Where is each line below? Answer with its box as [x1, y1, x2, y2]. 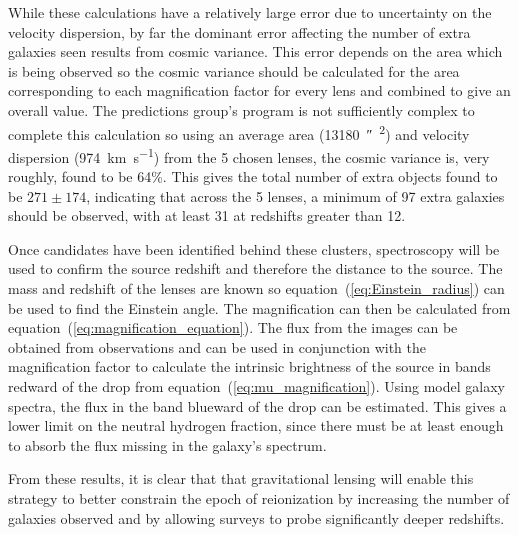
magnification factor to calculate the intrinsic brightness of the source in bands [8, 356, 491, 377]
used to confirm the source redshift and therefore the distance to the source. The [8, 258, 503, 279]
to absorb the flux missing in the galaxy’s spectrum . [8, 434, 327, 455]
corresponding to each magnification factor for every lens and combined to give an [8, 80, 511, 101]
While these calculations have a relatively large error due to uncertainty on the [8, 2, 492, 22]
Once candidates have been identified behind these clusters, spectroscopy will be [8, 238, 500, 259]
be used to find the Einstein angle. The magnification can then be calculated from [8, 297, 511, 318]
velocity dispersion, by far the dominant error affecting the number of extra [8, 21, 471, 42]
